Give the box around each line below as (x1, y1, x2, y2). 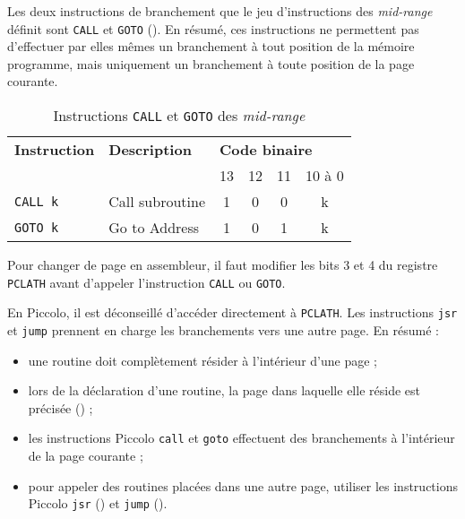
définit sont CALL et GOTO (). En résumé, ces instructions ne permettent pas (7, 19, 419, 38)
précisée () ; (28, 398, 93, 417)
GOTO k (14, 220, 59, 235)
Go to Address (108, 217, 200, 238)
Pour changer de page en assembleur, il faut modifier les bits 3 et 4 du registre (7, 255, 438, 274)
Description (108, 139, 192, 160)
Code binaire (220, 139, 313, 160)
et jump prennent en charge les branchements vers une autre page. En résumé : (7, 320, 439, 339)
